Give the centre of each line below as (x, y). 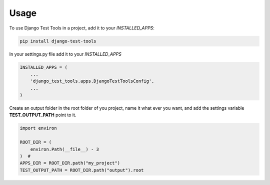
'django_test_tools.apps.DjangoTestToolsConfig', (92, 81)
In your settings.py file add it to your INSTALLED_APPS (65, 54)
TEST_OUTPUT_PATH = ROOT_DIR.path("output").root (82, 170)
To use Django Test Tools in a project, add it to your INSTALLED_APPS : (82, 28)
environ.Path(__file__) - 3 (65, 149)
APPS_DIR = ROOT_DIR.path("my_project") (70, 163)
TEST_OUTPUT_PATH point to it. (43, 115)
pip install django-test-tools (58, 41)
